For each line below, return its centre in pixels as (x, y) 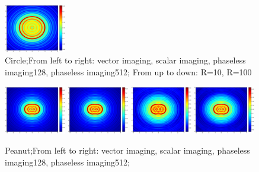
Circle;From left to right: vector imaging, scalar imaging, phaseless (125, 60)
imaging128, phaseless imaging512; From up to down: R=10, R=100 (128, 71)
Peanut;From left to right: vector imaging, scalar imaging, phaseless (127, 150)
